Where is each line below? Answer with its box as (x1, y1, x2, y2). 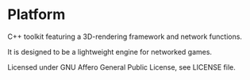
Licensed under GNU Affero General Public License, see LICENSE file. (7, 62, 236, 72)
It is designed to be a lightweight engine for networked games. (7, 47, 212, 56)
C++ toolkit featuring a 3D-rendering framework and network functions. (7, 32, 243, 41)
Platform (7, 6, 66, 24)
